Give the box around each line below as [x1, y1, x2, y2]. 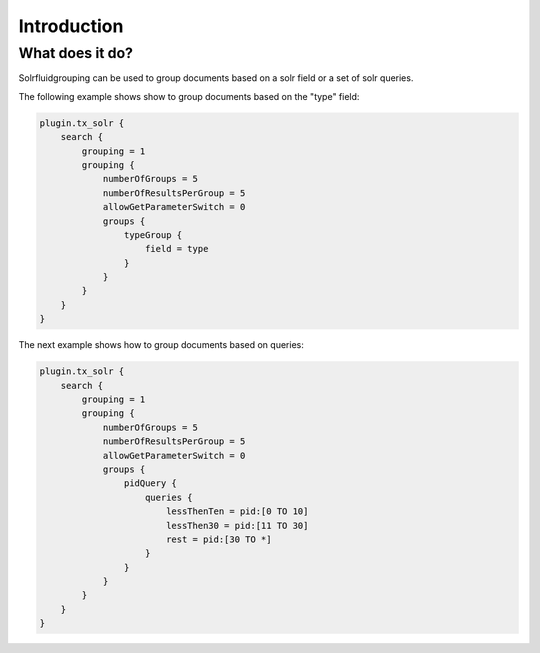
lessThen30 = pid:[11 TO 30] [165, 520, 309, 531]
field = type [145, 243, 209, 255]
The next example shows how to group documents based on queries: [18, 339, 304, 351]
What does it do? [18, 44, 134, 62]
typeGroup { [123, 229, 183, 240]
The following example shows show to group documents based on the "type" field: [18, 90, 360, 102]
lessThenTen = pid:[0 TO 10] [165, 506, 309, 517]
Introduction [18, 15, 124, 37]
